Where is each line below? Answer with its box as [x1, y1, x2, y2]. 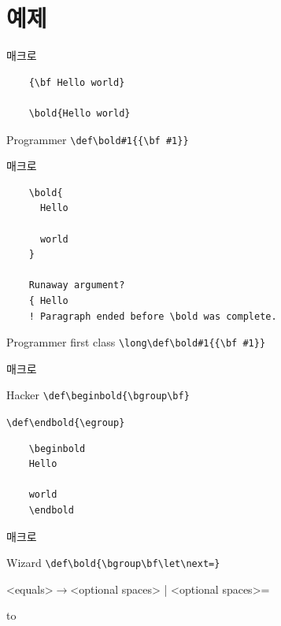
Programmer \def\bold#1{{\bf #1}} [6, 131, 189, 147]
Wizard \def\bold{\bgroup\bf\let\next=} [6, 554, 220, 571]
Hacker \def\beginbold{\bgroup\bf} [6, 387, 190, 403]
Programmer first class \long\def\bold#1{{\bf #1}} [6, 334, 266, 350]
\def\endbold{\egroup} [6, 417, 125, 428]
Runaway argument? [28, 280, 125, 291]
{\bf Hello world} [28, 76, 125, 88]
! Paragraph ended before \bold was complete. [28, 310, 277, 322]
